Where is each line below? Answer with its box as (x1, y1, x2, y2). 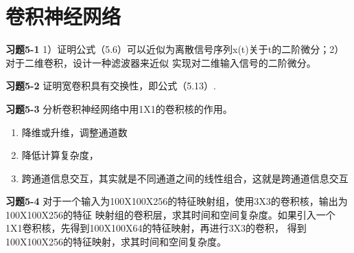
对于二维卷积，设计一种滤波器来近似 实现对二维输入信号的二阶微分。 (5, 55, 316, 69)
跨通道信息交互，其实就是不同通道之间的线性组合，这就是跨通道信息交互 (21, 170, 349, 185)
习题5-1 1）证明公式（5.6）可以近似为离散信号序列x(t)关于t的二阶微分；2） (5, 42, 344, 56)
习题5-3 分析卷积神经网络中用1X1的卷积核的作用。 (5, 101, 233, 115)
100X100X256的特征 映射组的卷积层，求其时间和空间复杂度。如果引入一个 (5, 207, 335, 221)
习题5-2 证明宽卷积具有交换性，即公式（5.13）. (5, 78, 216, 93)
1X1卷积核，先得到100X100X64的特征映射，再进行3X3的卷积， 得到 (5, 221, 307, 235)
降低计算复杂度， (21, 148, 99, 162)
